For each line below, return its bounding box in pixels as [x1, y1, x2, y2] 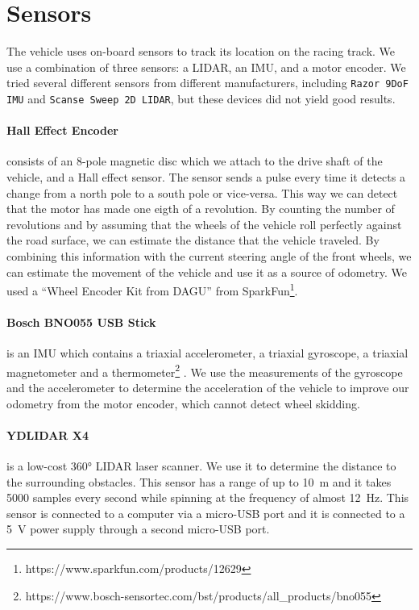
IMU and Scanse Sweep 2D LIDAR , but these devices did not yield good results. [6, 90, 396, 107]
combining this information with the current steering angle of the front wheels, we [6, 247, 412, 264]
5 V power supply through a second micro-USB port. [6, 520, 270, 537]
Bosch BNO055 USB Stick [6, 314, 156, 331]
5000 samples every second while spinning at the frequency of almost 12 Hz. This [6, 489, 409, 506]
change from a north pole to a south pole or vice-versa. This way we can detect [6, 184, 398, 201]
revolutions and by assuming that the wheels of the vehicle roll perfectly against [6, 215, 402, 232]
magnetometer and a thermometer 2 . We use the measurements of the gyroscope [6, 361, 403, 380]
